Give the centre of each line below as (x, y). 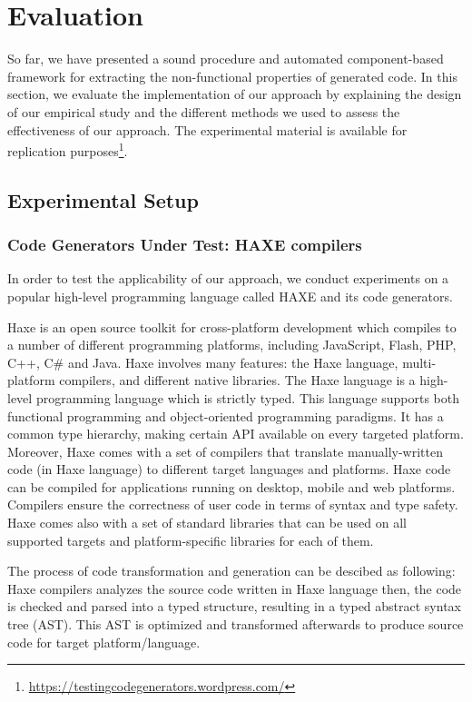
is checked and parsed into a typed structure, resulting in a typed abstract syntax (234, 606)
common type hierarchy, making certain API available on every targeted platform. (236, 434)
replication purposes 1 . (68, 149)
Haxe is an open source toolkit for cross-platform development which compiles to (232, 326)
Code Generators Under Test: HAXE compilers (185, 245)
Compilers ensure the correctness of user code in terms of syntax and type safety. (233, 504)
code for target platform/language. (104, 642)
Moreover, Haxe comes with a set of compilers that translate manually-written (225, 451)
